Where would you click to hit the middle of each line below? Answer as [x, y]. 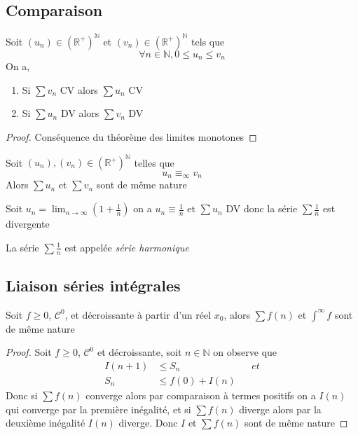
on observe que [245, 352]
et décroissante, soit [139, 352]
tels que [208, 41]
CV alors [79, 89]
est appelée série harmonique [127, 247]
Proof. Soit [29, 352]
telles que [154, 162]
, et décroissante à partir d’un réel [138, 314]
